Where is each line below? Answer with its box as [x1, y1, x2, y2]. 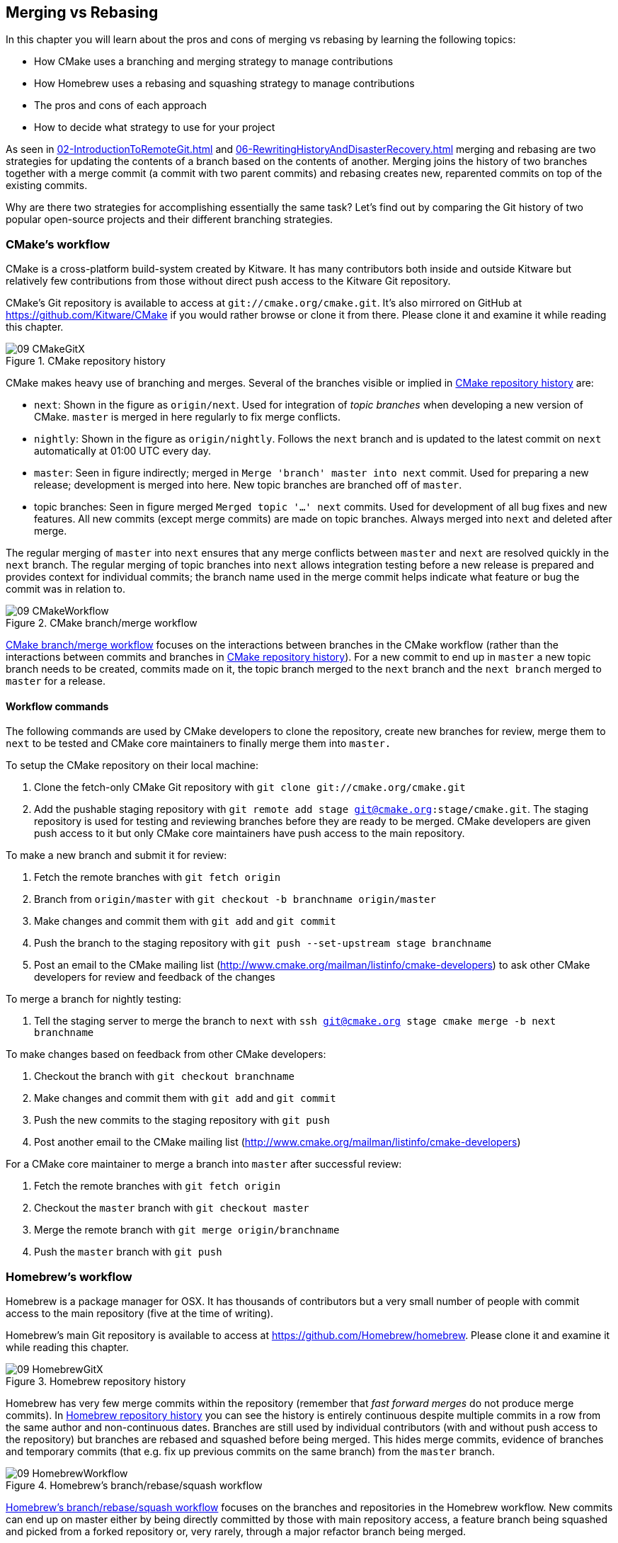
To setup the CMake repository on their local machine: [6, 759, 259, 772]
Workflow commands [6, 700, 109, 712]
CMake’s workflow [6, 237, 110, 251]
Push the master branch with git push [34, 1246, 222, 1258]
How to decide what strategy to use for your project [34, 121, 275, 134]
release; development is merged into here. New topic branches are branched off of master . [34, 479, 462, 491]
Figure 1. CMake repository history [6, 355, 166, 368]
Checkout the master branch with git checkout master [34, 1202, 309, 1214]
